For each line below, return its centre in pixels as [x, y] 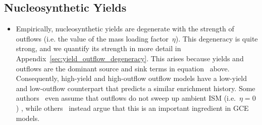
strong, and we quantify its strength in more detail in [98, 48]
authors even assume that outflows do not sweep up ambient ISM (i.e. [126, 98]
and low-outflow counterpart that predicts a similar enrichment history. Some [136, 88]
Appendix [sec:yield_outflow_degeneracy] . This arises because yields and [130, 58]
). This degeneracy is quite [217, 38]
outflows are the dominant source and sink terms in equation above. [123, 68]
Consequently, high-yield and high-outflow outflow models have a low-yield [131, 78]
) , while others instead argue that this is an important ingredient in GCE [132, 108]
